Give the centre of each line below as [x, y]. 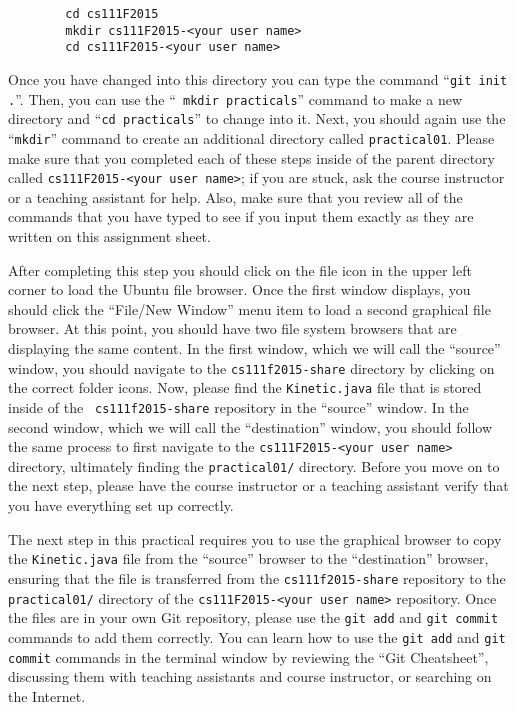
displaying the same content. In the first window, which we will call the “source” [254, 348]
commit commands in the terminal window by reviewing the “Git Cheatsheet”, [248, 656]
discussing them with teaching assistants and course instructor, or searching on [250, 676]
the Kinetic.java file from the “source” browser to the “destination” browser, [248, 558]
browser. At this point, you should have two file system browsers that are [232, 328]
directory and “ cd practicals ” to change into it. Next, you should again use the [257, 118]
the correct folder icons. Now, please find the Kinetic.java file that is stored [245, 387]
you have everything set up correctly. [121, 505]
